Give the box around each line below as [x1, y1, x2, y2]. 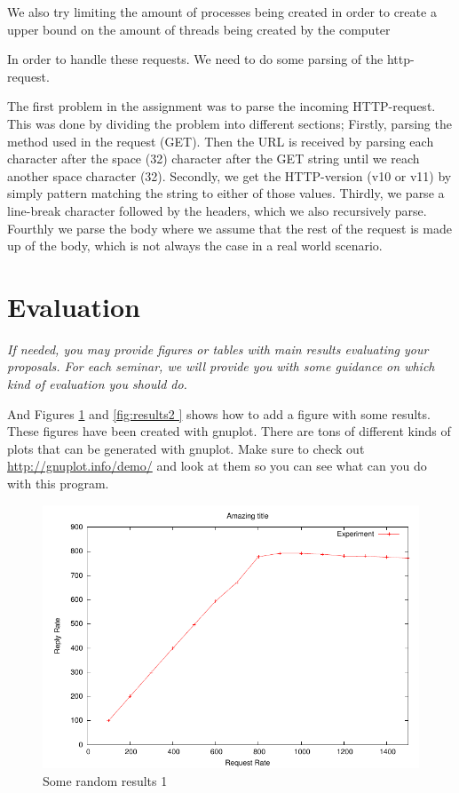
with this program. [7, 474, 109, 492]
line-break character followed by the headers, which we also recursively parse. [7, 201, 427, 219]
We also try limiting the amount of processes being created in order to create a [7, 3, 437, 20]
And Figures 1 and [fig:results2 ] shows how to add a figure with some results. [7, 404, 431, 423]
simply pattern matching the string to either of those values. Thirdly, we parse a [7, 184, 445, 202]
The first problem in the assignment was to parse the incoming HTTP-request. [7, 97, 436, 115]
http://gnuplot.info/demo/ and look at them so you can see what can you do [7, 456, 427, 475]
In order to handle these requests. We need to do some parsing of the [7, 50, 384, 68]
